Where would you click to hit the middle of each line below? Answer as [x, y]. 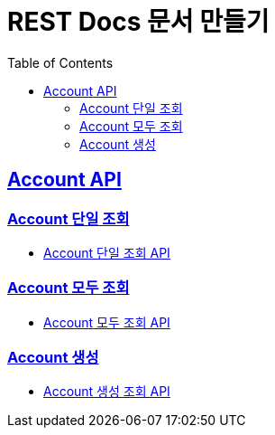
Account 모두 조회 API [107, 322]
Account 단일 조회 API [107, 252]
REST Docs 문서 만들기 [138, 22]
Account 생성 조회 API [107, 392]
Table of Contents [60, 62]
